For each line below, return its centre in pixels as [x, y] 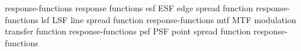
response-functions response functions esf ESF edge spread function [129, 8]
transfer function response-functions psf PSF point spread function [128, 31]
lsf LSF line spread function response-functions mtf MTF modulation [169, 19]
